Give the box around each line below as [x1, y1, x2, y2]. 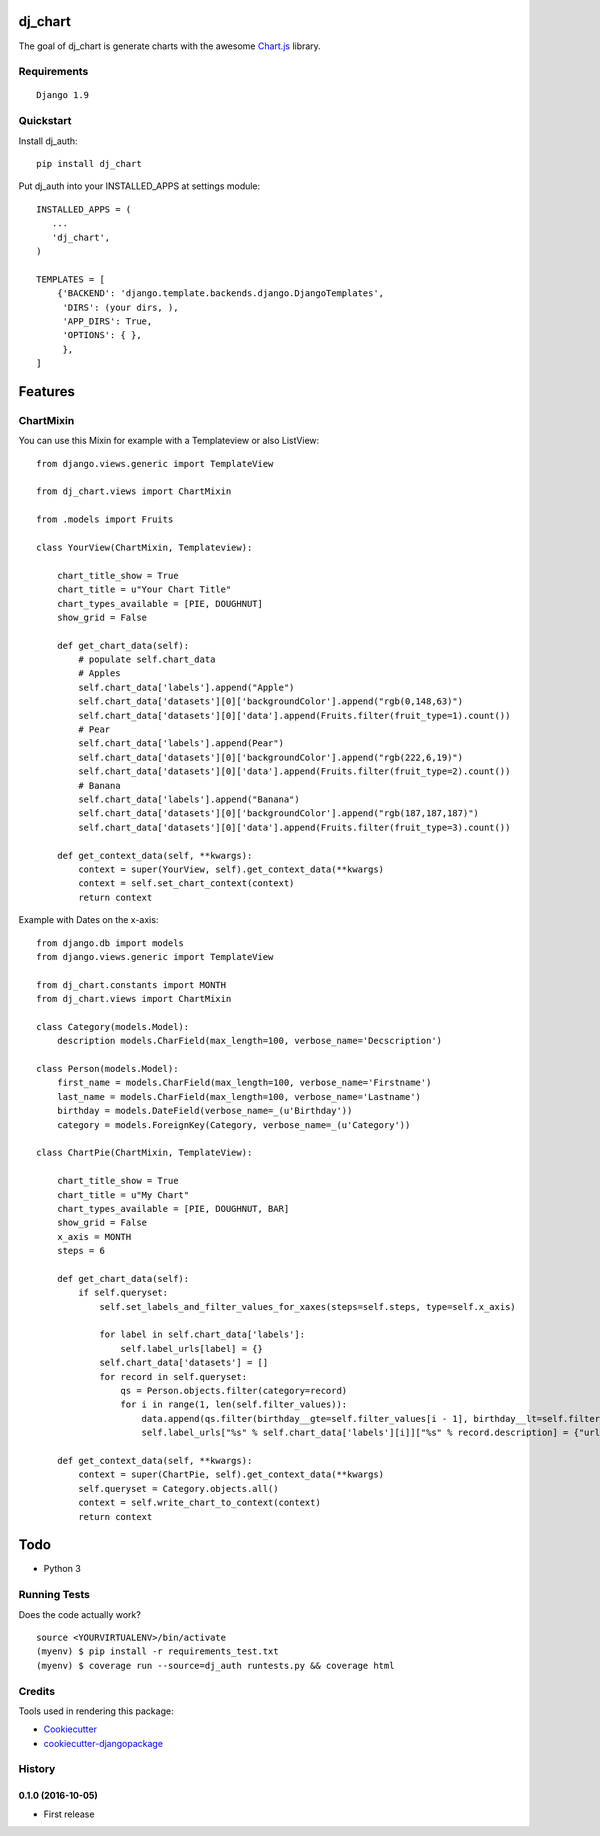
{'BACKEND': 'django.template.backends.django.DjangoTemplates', [56, 288, 385, 299]
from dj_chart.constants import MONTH [36, 979, 227, 990]
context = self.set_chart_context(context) [78, 878, 295, 889]
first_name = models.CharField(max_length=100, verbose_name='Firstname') [56, 1077, 432, 1089]
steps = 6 [56, 1245, 105, 1257]
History [18, 1762, 56, 1776]
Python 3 [43, 1563, 82, 1575]
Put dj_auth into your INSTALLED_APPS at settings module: [18, 180, 261, 192]
